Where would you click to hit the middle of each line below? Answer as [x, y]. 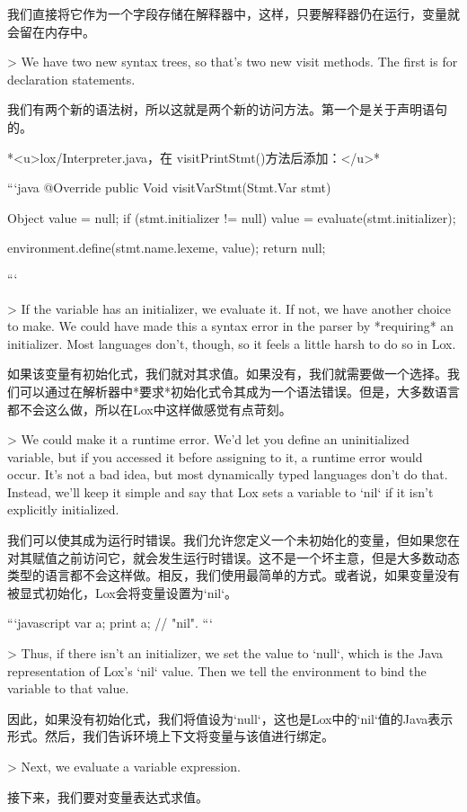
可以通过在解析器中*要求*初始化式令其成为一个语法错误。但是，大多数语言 [239, 391]
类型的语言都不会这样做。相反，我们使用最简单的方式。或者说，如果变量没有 [233, 575]
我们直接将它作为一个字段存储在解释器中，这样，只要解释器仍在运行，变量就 [233, 13]
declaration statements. [71, 79]
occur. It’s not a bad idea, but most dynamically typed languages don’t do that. [228, 474]
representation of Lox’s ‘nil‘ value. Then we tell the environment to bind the [217, 670]
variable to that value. [68, 688]
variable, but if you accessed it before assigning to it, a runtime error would [215, 456]
